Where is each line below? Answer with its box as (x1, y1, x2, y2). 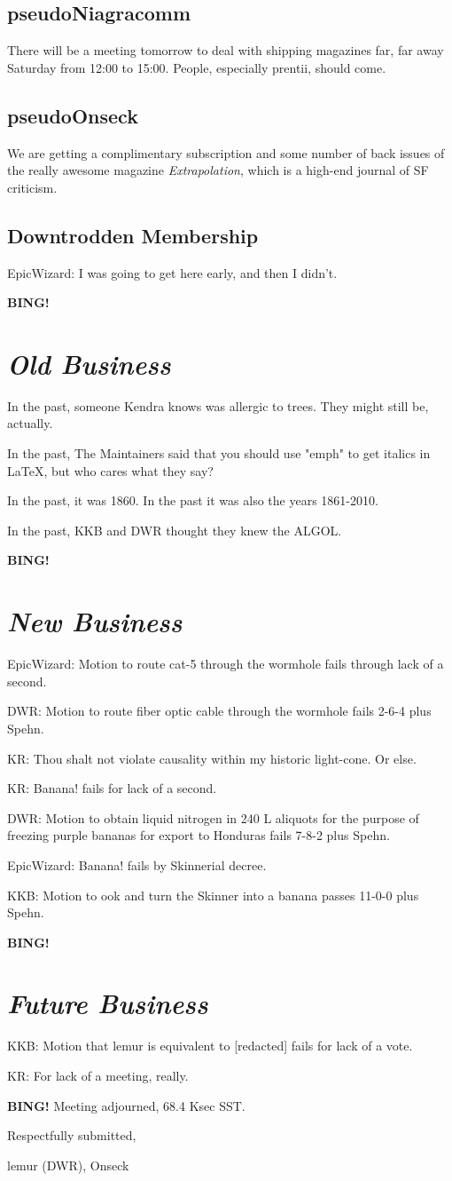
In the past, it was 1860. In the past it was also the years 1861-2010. (7, 491, 378, 510)
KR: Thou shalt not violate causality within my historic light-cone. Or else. (7, 749, 417, 767)
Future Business (7, 985, 208, 1022)
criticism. (7, 178, 58, 196)
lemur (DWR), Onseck (7, 1155, 129, 1174)
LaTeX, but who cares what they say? (7, 461, 214, 480)
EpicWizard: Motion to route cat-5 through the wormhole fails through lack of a (7, 654, 444, 673)
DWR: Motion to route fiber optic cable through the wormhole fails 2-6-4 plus (7, 701, 432, 720)
